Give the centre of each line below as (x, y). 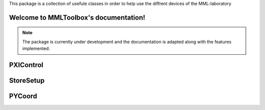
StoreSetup (27, 81)
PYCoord (23, 96)
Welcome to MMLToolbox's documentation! (77, 17)
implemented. (36, 48)
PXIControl (26, 65)
